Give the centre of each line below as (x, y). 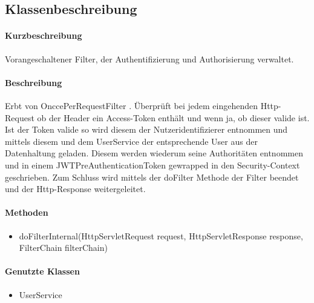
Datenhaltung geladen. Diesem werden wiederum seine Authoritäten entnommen (154, 153)
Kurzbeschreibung (44, 35)
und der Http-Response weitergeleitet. (75, 189)
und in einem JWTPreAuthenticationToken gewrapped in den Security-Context (152, 165)
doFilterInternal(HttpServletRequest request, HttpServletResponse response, (161, 235)
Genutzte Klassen (42, 271)
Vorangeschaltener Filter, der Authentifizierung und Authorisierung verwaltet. (149, 58)
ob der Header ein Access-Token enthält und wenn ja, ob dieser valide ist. (173, 117)
